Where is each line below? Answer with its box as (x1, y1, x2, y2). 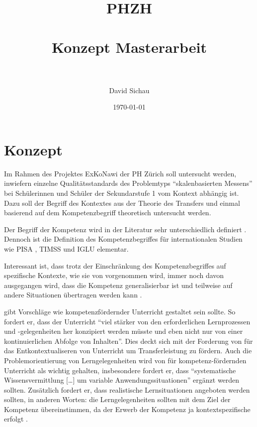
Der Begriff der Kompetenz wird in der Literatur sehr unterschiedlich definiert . (4, 224, 247, 234)
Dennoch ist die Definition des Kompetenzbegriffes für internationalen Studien (4, 234, 243, 244)
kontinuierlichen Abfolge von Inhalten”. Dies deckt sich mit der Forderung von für (4, 335, 253, 346)
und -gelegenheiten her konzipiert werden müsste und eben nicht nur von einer (4, 326, 243, 336)
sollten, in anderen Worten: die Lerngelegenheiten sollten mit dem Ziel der (4, 394, 231, 405)
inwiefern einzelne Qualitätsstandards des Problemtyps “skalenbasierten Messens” (4, 178, 253, 188)
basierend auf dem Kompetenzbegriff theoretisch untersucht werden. (4, 207, 211, 218)
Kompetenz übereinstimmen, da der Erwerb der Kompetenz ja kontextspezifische (4, 404, 251, 414)
